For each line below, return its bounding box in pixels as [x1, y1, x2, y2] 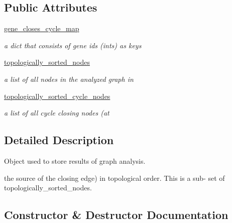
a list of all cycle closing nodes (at [4, 107, 109, 118]
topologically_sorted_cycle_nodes [4, 90, 110, 101]
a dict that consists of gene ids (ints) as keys [4, 40, 142, 50]
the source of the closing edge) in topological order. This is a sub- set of [4, 172, 225, 183]
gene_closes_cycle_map [4, 23, 79, 34]
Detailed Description [4, 132, 114, 148]
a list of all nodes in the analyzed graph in [4, 73, 134, 84]
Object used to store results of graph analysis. [4, 155, 146, 166]
